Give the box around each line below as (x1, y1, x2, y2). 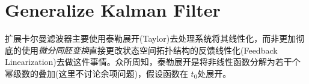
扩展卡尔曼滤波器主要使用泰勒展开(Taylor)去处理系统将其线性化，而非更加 (5, 32, 296, 45)
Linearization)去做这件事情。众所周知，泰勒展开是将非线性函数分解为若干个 (5, 55, 301, 68)
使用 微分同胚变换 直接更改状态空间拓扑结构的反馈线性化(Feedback (21, 43, 278, 56)
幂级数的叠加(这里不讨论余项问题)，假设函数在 (5, 67, 188, 79)
